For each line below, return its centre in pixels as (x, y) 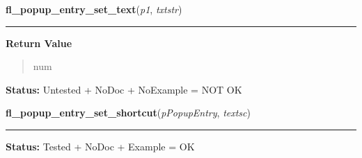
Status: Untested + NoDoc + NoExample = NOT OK (124, 89)
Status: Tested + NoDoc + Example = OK (100, 146)
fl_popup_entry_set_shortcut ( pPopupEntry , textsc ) (128, 113)
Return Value (39, 43)
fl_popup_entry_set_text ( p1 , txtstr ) (94, 9)
